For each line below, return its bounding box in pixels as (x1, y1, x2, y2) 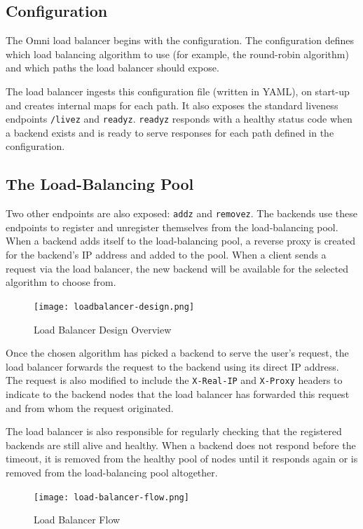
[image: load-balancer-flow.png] (34, 492, 189, 502)
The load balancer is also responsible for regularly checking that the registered (6, 424, 342, 439)
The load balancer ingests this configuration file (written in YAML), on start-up (6, 83, 350, 98)
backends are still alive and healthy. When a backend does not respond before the (6, 437, 356, 452)
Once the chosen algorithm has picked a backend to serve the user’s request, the (6, 345, 349, 360)
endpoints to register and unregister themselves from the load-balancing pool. (6, 219, 338, 234)
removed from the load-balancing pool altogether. (6, 465, 218, 479)
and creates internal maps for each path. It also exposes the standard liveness (6, 97, 338, 112)
